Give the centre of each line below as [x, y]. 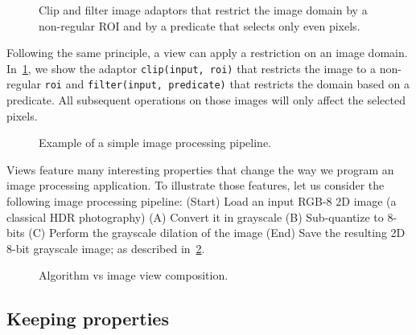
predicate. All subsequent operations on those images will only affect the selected [206, 100]
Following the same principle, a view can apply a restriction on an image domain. [207, 53]
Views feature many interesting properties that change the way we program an [200, 169]
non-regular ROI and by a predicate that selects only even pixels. [200, 25]
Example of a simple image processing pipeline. [155, 143]
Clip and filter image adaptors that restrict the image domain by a [203, 10]
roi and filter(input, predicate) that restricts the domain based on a [227, 84]
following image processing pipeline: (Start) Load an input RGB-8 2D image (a [202, 201]
